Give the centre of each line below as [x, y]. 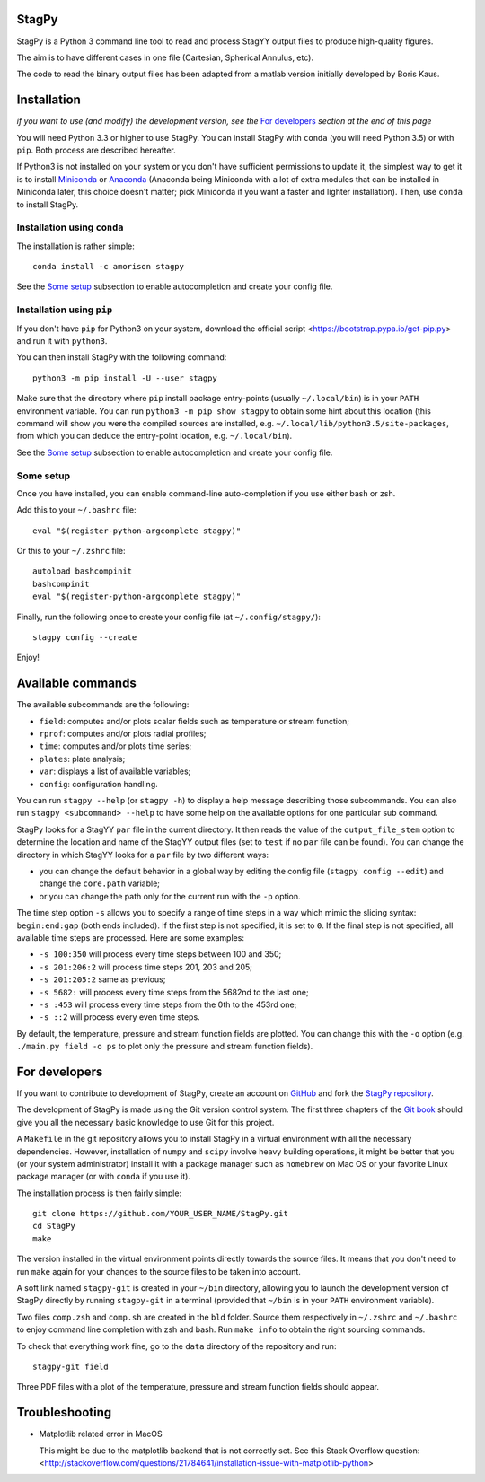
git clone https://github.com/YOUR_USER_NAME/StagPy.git [161, 1214]
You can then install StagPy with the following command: [122, 357]
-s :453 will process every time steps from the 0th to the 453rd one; [168, 1004]
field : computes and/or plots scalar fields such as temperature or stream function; [194, 721]
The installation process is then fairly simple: [99, 1193]
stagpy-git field [71, 1367]
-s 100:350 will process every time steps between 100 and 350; [160, 954]
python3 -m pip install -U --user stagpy [125, 378]
